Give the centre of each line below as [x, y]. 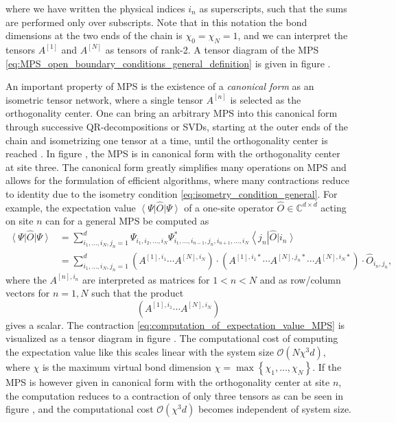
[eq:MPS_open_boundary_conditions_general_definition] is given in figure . [168, 63]
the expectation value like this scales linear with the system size [140, 352]
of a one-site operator [229, 207]
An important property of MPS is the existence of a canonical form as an [160, 86]
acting [334, 207]
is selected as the [266, 99]
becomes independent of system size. [275, 409]
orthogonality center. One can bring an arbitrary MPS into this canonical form [172, 113]
